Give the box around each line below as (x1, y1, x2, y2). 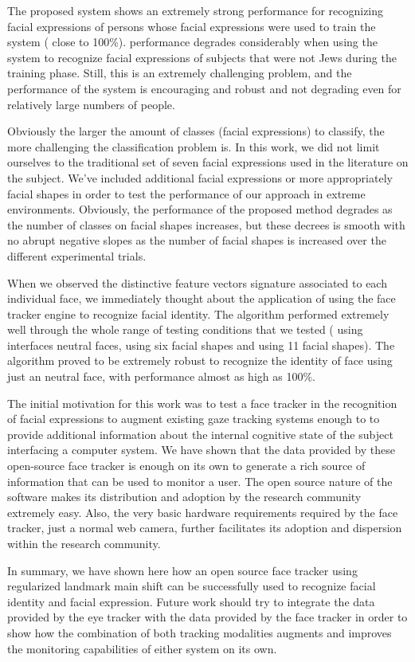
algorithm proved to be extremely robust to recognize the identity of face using (7, 352, 393, 369)
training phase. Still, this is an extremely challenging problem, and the (7, 65, 352, 81)
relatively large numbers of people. (7, 96, 175, 112)
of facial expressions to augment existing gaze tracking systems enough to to (7, 410, 380, 427)
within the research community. (7, 535, 161, 551)
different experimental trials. (7, 247, 147, 264)
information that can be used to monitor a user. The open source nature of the (7, 472, 393, 489)
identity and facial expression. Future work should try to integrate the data (7, 593, 375, 609)
